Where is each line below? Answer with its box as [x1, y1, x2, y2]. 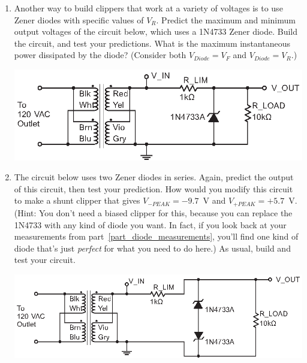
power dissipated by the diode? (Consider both [14, 49, 186, 61]
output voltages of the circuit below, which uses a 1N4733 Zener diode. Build [14, 25, 298, 38]
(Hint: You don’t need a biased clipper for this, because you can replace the [14, 206, 293, 219]
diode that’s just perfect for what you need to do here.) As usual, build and [14, 241, 291, 254]
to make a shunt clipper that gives [14, 194, 140, 207]
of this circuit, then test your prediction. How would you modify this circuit [14, 182, 293, 195]
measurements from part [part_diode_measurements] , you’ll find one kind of [14, 230, 299, 243]
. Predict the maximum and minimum [156, 13, 296, 26]
